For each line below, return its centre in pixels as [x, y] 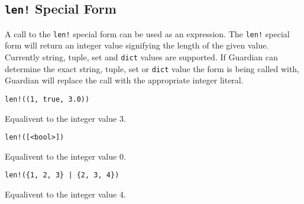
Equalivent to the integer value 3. [65, 118]
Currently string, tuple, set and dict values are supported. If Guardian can [141, 57]
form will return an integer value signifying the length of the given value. [137, 45]
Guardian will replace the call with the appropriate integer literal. [124, 80]
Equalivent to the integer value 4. [65, 194]
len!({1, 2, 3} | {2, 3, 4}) [62, 175]
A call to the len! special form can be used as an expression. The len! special [147, 33]
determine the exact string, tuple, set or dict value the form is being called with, [152, 68]
